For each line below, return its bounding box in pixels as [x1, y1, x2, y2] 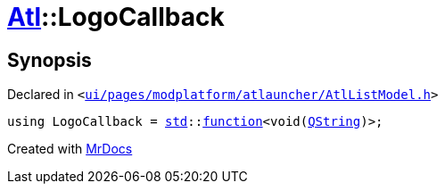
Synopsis [7, 48, 92, 71]
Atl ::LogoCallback [7, 2, 225, 32]
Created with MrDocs [7, 141, 133, 157]
